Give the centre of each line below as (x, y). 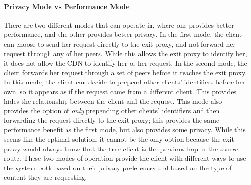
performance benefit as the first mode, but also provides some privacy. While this (125, 129)
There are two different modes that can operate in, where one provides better (119, 25)
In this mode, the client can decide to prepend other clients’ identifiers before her (125, 82)
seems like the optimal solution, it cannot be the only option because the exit (119, 139)
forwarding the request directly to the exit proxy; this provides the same (112, 120)
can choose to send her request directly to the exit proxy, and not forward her (120, 43)
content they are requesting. (46, 177)
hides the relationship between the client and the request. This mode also (113, 101)
